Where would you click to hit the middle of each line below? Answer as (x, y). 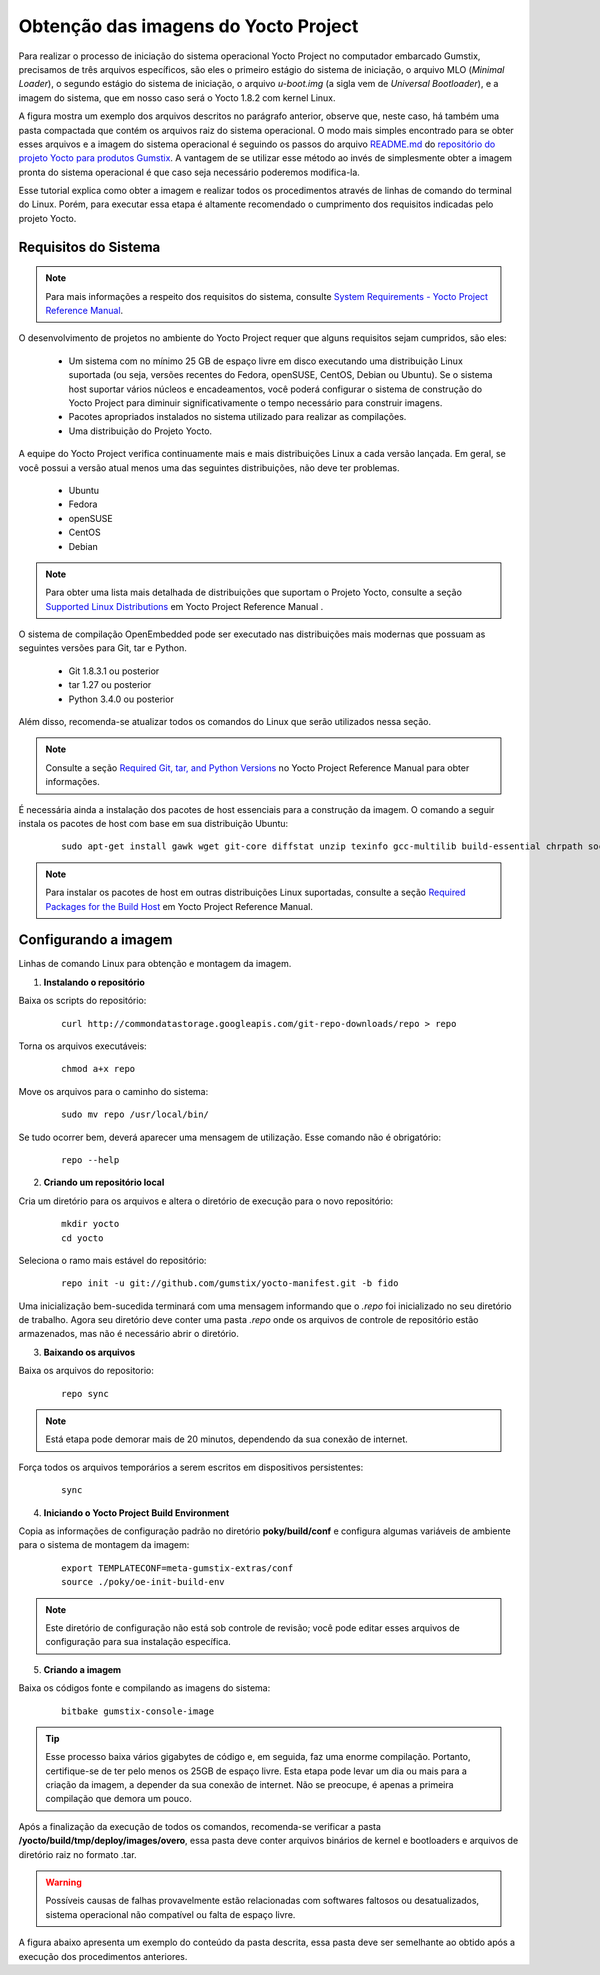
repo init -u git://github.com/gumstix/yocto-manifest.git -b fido (230, 1283)
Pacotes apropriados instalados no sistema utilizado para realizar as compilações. (237, 417)
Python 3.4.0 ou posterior (121, 699)
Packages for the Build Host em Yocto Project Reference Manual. (179, 906)
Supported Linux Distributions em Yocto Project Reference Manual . (184, 606)
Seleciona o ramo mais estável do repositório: (112, 1260)
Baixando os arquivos (89, 1352)
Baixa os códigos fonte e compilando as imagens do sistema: (144, 1688)
